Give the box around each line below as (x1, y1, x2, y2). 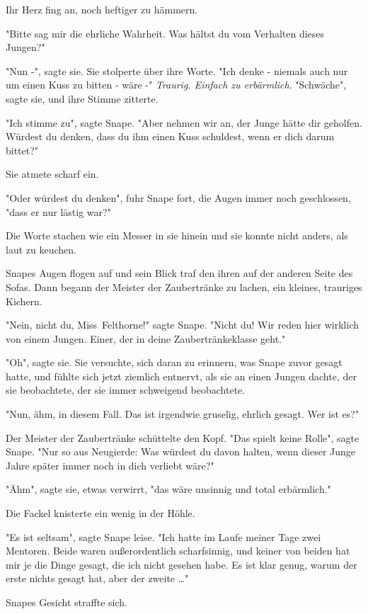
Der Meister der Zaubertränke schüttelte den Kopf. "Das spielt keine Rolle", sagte (6, 430, 360, 445)
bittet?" (6, 142, 39, 157)
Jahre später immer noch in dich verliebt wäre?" (6, 457, 214, 472)
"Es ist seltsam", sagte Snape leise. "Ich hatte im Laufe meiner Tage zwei (6, 529, 321, 544)
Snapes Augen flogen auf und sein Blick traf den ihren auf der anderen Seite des (6, 266, 353, 280)
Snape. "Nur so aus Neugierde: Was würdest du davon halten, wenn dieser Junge (6, 444, 356, 459)
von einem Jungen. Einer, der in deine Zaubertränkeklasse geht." (6, 331, 286, 346)
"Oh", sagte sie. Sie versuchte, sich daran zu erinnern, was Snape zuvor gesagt (6, 355, 343, 370)
